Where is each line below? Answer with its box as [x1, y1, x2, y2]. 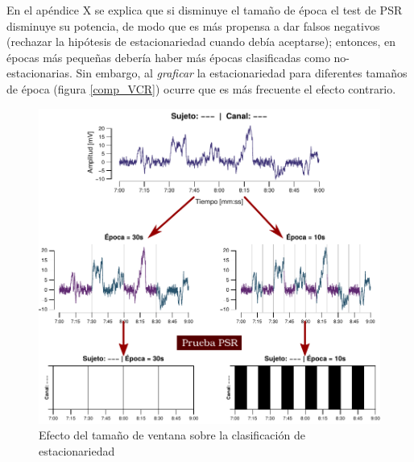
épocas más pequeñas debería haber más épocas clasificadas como [6, 48, 330, 65]
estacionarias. [6, 65, 72, 81]
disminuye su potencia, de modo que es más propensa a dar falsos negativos [6, 17, 380, 34]
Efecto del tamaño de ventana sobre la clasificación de [39, 427, 305, 443]
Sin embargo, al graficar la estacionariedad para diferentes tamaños [76, 65, 408, 81]
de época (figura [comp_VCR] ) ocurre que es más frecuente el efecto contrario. [6, 80, 396, 97]
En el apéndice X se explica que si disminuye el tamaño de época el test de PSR [6, 2, 403, 18]
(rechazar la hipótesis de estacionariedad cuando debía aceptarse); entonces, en [6, 33, 396, 50]
